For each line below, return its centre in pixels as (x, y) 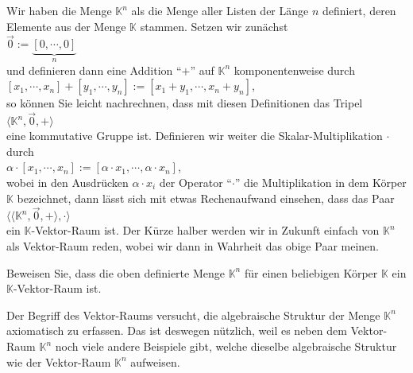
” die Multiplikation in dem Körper (320, 183)
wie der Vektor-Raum (59, 361)
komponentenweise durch (294, 70)
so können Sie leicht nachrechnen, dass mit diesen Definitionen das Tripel (185, 103)
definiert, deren (359, 10)
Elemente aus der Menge (66, 26)
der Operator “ (195, 183)
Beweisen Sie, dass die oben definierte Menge (116, 272)
